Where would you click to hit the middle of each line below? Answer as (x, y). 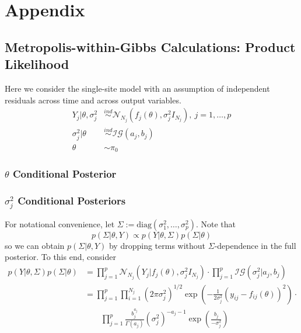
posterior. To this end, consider (60, 257)
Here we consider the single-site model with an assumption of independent (137, 88)
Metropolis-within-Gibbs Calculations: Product (150, 46)
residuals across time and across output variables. (93, 100)
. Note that (216, 223)
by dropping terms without (157, 245)
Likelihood (37, 64)
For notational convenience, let (60, 223)
